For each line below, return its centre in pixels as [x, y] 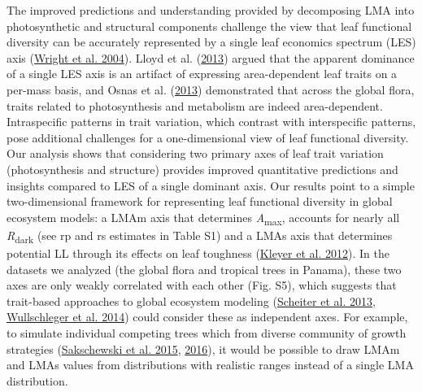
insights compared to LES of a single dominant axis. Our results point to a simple [211, 185]
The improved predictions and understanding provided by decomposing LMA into [211, 10]
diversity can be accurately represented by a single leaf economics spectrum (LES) [211, 42]
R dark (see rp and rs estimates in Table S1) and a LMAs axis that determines [200, 236]
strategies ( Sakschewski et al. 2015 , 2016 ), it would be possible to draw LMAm [203, 348]
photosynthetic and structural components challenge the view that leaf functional [209, 26]
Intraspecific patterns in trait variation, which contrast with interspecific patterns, [211, 122]
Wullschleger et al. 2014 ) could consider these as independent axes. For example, [207, 317]
